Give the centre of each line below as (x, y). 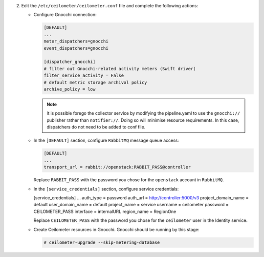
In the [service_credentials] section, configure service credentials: (106, 189)
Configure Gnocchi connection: (65, 15)
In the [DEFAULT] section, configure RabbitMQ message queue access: (106, 140)
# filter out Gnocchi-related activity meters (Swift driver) (120, 69)
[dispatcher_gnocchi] (70, 62)
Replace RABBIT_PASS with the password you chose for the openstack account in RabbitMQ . (129, 180)
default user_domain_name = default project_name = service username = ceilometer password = (131, 205)
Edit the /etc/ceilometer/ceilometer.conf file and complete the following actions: (110, 6)
